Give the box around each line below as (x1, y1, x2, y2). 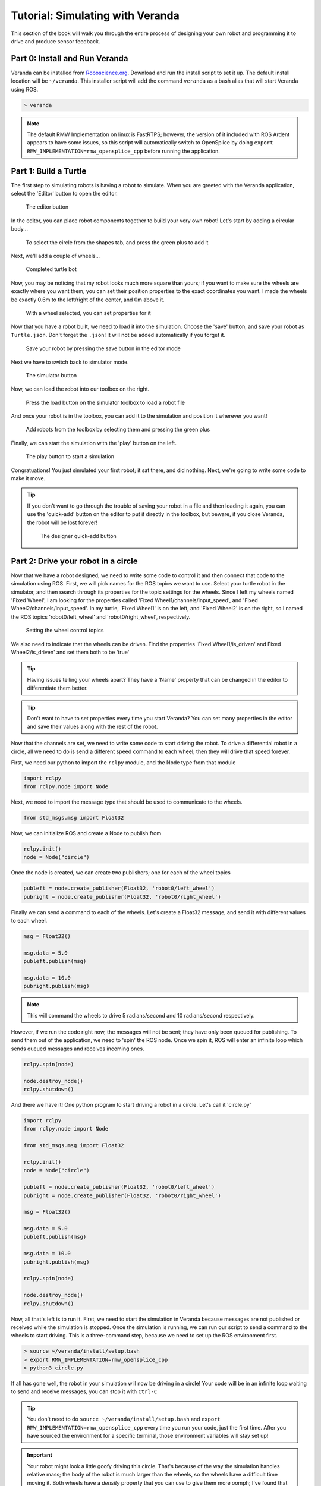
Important (27, 1452, 53, 1459)
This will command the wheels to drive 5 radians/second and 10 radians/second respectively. (27, 1012, 255, 1019)
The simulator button (26, 371, 77, 379)
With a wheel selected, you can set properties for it (26, 309, 151, 316)
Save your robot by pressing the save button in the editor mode (26, 345, 181, 352)
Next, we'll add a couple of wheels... (11, 253, 100, 260)
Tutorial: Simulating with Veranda (11, 9, 180, 22)
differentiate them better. (27, 684, 88, 692)
